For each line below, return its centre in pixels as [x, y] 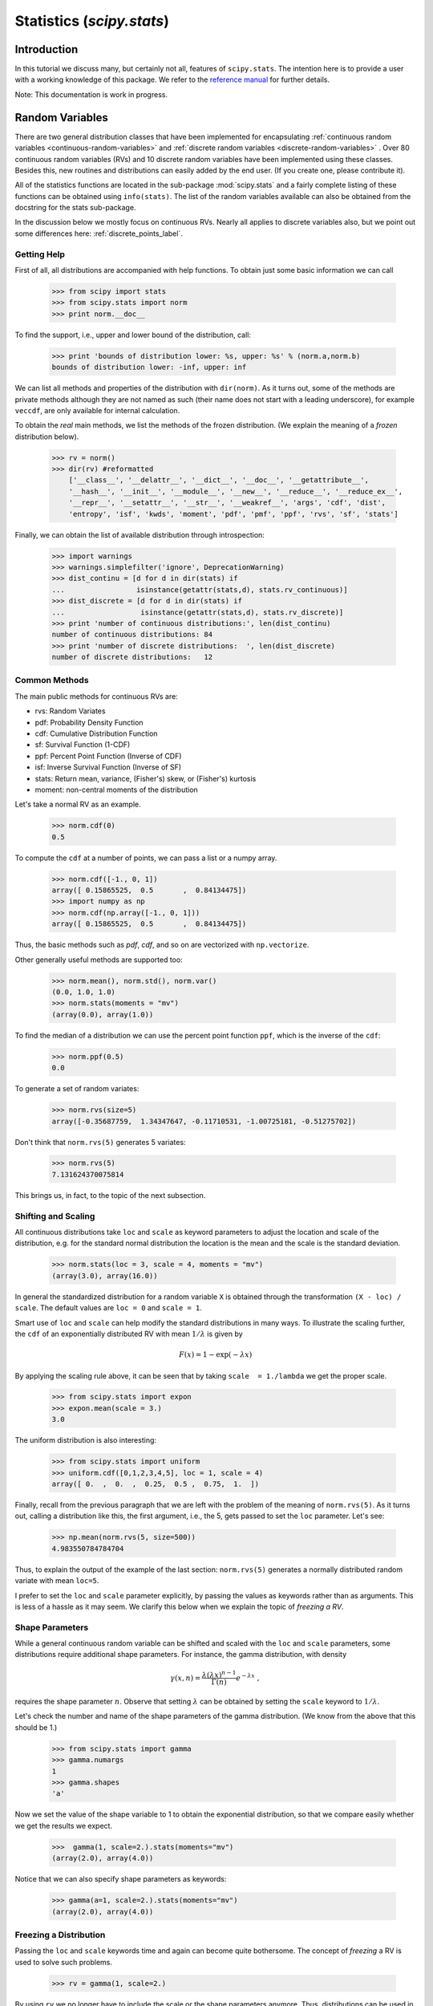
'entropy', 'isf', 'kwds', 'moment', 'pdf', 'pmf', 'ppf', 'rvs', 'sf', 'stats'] [233, 514]
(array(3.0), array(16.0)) [105, 1275]
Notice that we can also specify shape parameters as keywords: [121, 1879]
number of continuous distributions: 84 [132, 635]
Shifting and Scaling [55, 1216]
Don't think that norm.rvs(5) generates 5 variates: [100, 1142]
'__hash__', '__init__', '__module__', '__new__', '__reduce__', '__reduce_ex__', [236, 491]
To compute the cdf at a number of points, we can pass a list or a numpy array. [146, 858]
